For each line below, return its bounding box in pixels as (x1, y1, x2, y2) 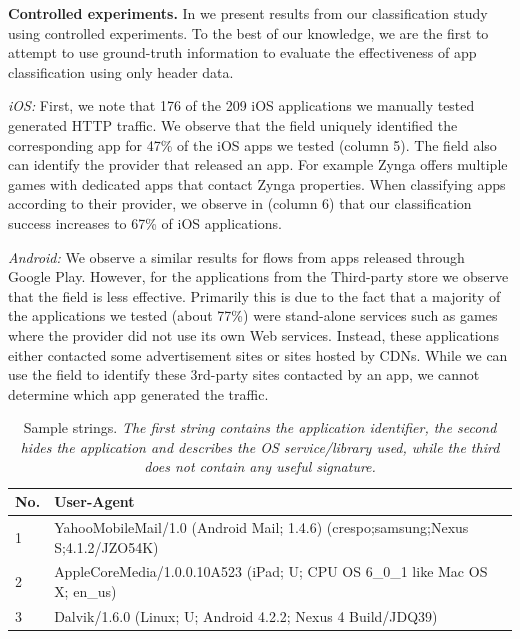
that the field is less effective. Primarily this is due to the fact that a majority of (8, 285, 501, 306)
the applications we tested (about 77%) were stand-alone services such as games (8, 305, 498, 326)
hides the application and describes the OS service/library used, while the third (20, 436, 500, 457)
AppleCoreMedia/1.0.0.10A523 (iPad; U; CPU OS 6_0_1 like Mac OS (54, 561, 488, 582)
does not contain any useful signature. (144, 456, 376, 477)
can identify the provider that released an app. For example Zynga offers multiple (8, 154, 508, 175)
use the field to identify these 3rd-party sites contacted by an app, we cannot (8, 364, 480, 385)
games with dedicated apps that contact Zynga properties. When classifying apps (8, 173, 506, 194)
